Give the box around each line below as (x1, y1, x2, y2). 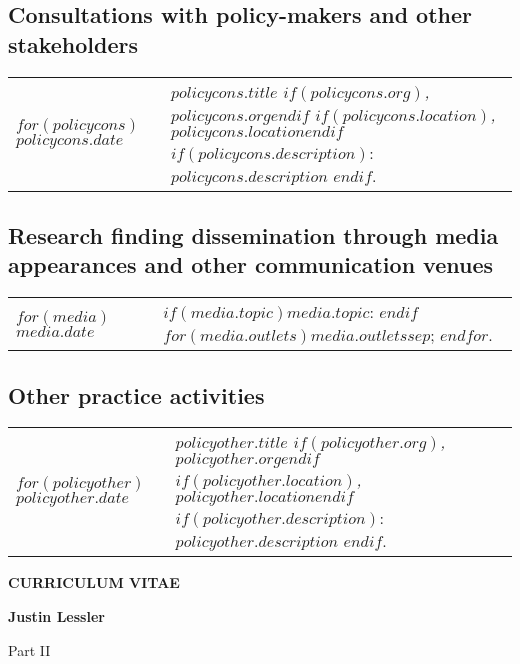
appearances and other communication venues (8, 249, 494, 280)
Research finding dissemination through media (8, 219, 499, 250)
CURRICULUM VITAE (8, 572, 180, 593)
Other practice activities (8, 379, 265, 410)
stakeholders (8, 28, 138, 59)
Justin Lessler (8, 605, 105, 626)
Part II (8, 639, 51, 660)
